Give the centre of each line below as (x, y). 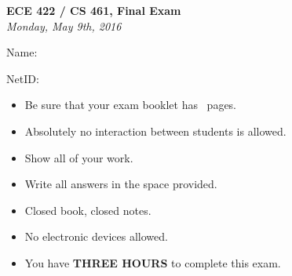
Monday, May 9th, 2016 (64, 25)
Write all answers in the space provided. (121, 184)
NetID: (23, 78)
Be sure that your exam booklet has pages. (131, 105)
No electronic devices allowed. (96, 236)
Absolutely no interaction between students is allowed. (155, 131)
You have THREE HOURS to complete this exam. (153, 262)
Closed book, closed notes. (88, 210)
